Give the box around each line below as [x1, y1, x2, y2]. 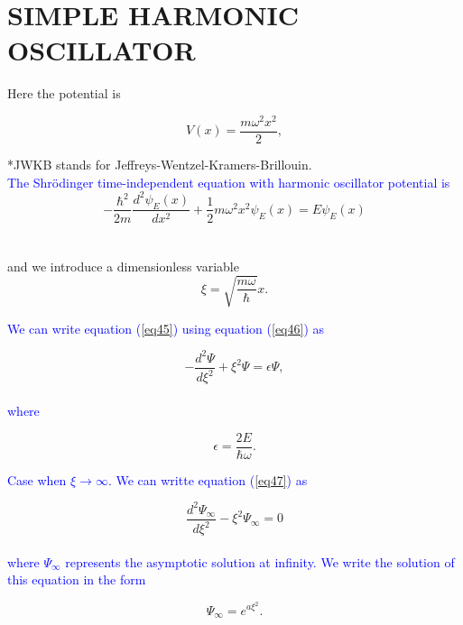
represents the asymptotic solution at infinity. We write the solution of [65, 552, 455, 571]
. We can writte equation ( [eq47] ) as [107, 470, 308, 489]
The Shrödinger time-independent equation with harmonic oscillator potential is [7, 172, 450, 191]
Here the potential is [7, 84, 121, 103]
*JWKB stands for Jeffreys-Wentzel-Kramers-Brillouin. [7, 155, 312, 174]
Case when [7, 470, 67, 489]
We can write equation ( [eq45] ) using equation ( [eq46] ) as [7, 318, 325, 337]
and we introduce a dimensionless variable [7, 256, 239, 275]
